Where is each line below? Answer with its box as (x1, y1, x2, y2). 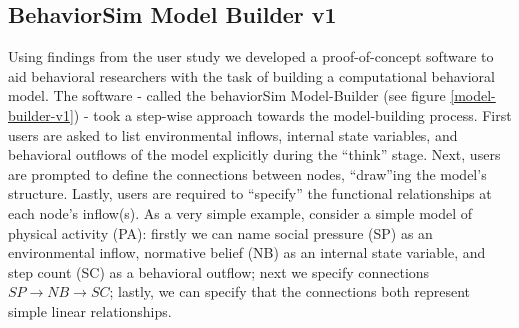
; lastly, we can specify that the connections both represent (109, 281, 471, 302)
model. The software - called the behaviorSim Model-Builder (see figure (8, 85, 446, 106)
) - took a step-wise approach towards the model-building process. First (73, 104, 512, 125)
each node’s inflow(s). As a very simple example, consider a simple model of (8, 202, 473, 223)
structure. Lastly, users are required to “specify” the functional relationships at (8, 183, 492, 204)
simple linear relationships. (8, 300, 172, 321)
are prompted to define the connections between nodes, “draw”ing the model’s (8, 163, 487, 184)
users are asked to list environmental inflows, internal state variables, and (8, 124, 458, 145)
